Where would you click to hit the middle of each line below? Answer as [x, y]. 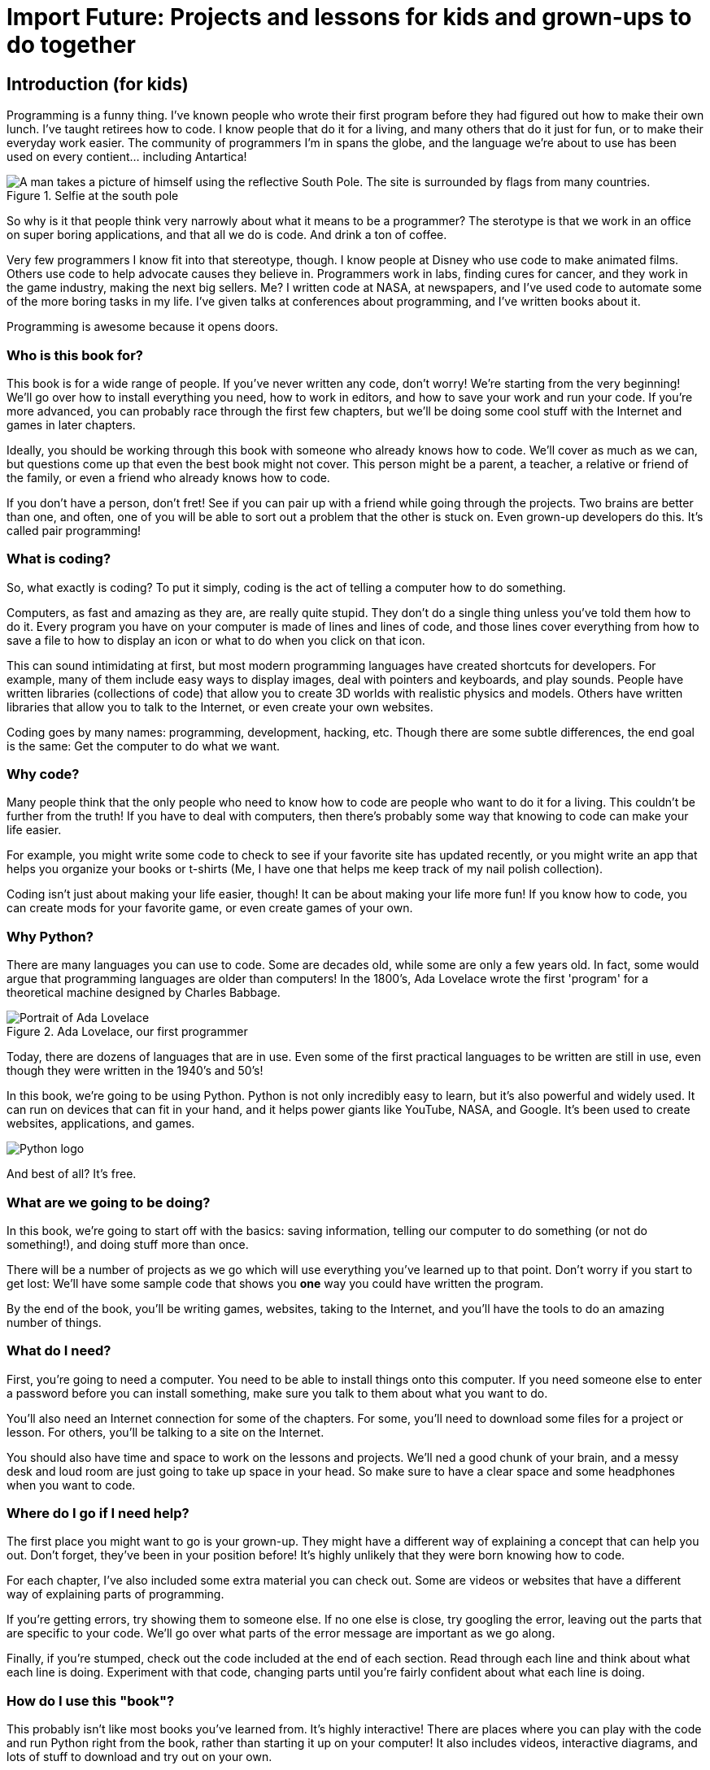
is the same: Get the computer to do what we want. [144, 746]
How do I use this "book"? [91, 1700]
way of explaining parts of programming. [115, 1594]
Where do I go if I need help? [98, 1513]
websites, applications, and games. [101, 1124]
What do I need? [59, 1351]
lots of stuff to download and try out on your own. [139, 1757]
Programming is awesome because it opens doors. [143, 327]
